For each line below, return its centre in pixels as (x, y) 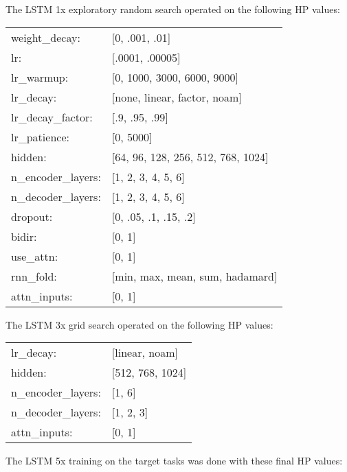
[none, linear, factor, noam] (177, 97)
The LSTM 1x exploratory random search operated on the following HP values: (173, 9)
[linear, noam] (145, 353)
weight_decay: (46, 37)
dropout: (32, 216)
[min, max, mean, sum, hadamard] (194, 276)
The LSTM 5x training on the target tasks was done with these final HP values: (174, 461)
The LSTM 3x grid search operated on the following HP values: (139, 324)
